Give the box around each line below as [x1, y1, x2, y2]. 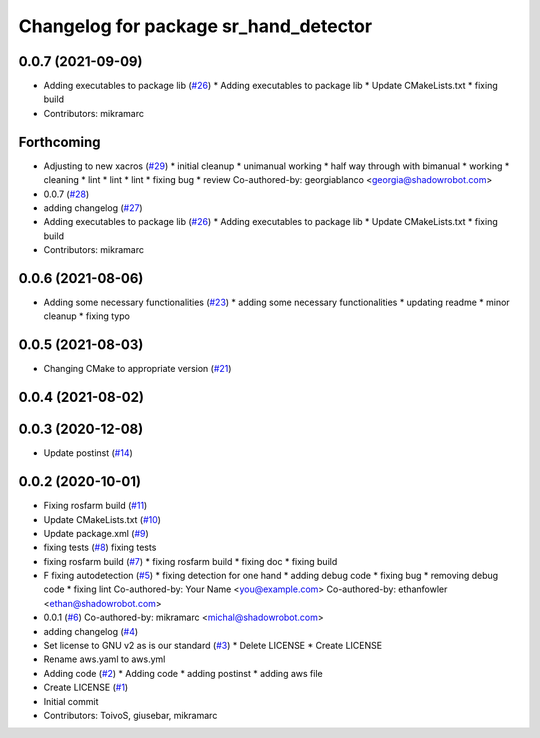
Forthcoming [18, 133, 101, 150]
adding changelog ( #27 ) [43, 201, 144, 214]
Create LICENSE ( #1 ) [43, 681, 129, 694]
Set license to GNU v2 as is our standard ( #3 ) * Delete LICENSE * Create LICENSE [43, 640, 383, 652]
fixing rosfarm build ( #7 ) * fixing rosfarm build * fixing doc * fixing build [43, 555, 338, 567]
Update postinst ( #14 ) [43, 447, 134, 459]
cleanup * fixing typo [43, 310, 130, 322]
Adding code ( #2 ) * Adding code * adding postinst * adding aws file [43, 667, 324, 679]
